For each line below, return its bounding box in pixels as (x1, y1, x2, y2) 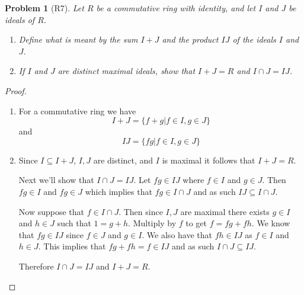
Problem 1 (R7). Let (5, 2, 84, 14)
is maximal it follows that (162, 153, 255, 166)
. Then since (119, 205, 163, 217)
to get (185, 217, 207, 229)
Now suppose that (18, 205, 85, 217)
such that (57, 217, 91, 229)
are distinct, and (93, 153, 153, 166)
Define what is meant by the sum (18, 33, 138, 46)
